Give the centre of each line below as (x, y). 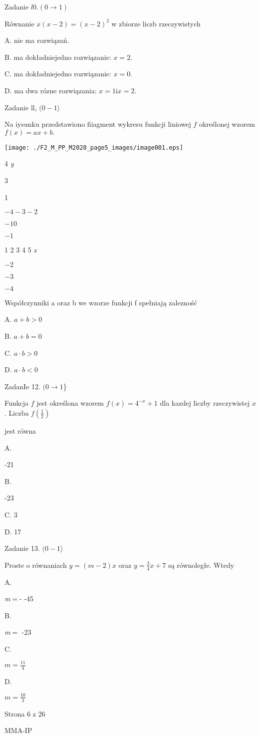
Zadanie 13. (22, 548)
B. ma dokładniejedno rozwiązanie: (58, 57)
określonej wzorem (227, 124)
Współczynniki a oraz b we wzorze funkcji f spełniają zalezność (101, 302)
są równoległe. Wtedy (201, 565)
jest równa (20, 430)
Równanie (19, 23)
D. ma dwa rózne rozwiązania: (51, 90)
